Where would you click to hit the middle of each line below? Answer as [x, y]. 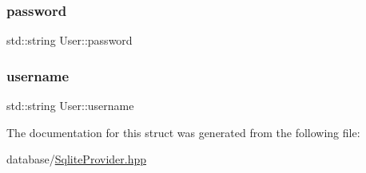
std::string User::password [70, 40]
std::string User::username [70, 106]
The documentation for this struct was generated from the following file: [183, 132]
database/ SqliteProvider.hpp [77, 159]
